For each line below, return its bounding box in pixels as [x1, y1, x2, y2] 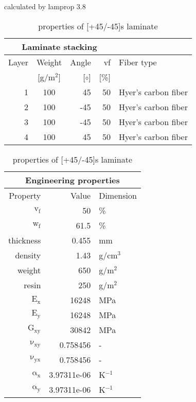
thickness [8, 234, 41, 246]
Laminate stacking [22, 40, 97, 53]
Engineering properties [25, 173, 120, 186]
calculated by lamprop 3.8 [4, 1, 86, 11]
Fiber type [118, 56, 157, 68]
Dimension [99, 189, 137, 201]
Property [9, 189, 41, 201]
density [15, 249, 41, 261]
